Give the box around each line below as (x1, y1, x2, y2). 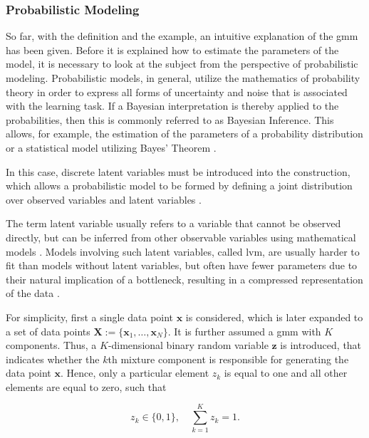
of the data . (6, 286, 60, 301)
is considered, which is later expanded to (185, 309, 363, 324)
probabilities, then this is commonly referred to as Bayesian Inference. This (6, 112, 334, 127)
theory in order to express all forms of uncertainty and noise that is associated (6, 84, 348, 99)
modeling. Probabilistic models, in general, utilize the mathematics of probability (6, 71, 360, 85)
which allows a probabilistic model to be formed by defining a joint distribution (6, 178, 353, 193)
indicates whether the (6, 351, 100, 366)
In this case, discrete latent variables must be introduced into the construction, (6, 164, 350, 179)
